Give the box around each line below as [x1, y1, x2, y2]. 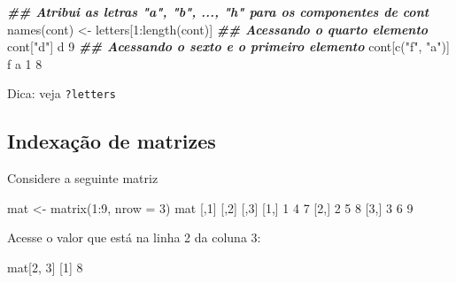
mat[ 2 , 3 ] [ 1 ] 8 [7, 258, 83, 277]
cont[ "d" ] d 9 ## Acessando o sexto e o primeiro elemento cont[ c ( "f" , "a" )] [7, 37, 450, 56]
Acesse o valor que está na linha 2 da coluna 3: [7, 228, 261, 247]
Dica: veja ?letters [7, 84, 116, 103]
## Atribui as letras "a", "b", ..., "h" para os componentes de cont [7, 3, 429, 20]
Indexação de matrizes [7, 127, 216, 155]
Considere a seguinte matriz [7, 169, 158, 187]
